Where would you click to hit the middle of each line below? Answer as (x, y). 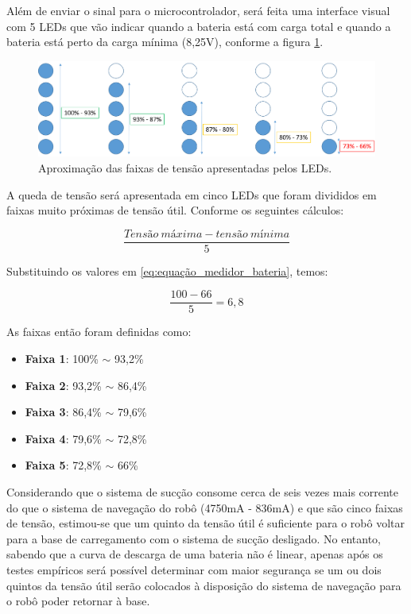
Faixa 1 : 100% (62, 359)
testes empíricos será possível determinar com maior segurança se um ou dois (194, 570)
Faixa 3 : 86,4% (63, 412)
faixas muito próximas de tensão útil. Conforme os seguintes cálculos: (175, 210)
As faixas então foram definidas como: (99, 332)
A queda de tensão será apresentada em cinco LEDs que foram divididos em (192, 194)
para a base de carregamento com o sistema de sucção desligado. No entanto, (194, 538)
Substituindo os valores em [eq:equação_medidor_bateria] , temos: (167, 270)
